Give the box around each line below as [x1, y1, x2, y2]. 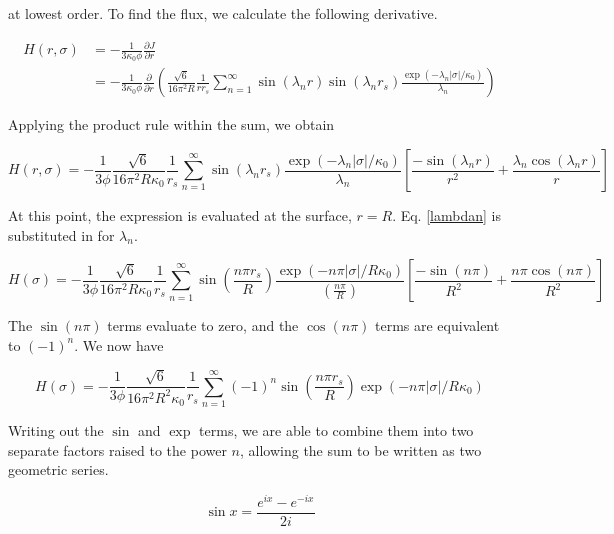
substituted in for [8, 224, 115, 245]
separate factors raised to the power [8, 439, 227, 460]
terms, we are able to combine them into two [199, 419, 474, 440]
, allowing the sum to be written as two [240, 439, 482, 460]
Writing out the [8, 419, 104, 440]
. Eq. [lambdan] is [392, 205, 501, 225]
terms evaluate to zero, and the [107, 315, 299, 336]
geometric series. [8, 459, 109, 480]
